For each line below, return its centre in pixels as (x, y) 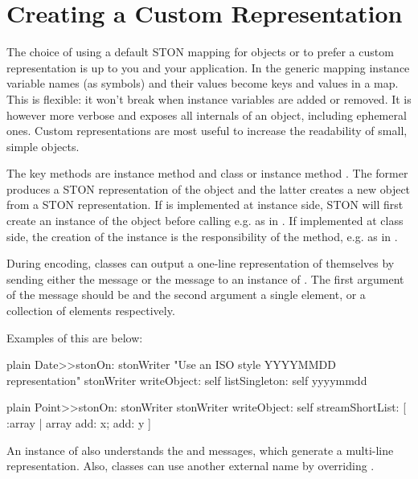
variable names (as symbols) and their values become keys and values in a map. (203, 83)
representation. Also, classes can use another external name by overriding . (191, 466)
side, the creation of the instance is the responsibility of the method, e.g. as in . (202, 236)
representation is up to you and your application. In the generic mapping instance (208, 67)
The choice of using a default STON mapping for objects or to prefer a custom (200, 52)
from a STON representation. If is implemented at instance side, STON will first (205, 205)
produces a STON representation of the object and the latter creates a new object (209, 188)
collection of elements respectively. (91, 311)
